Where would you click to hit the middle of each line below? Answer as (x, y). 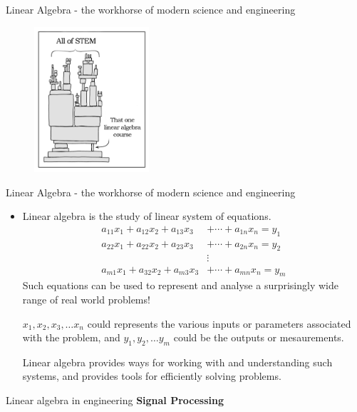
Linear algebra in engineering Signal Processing (115, 400)
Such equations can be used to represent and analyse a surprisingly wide (180, 285)
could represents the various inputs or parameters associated (219, 323)
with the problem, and (71, 337)
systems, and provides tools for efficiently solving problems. (152, 376)
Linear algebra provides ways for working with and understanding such (177, 362)
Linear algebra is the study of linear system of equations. (147, 216)
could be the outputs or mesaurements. (259, 337)
